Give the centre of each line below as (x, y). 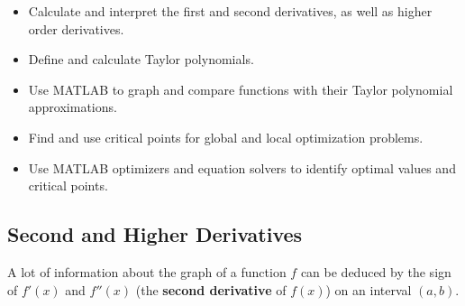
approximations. (73, 107)
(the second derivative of (211, 289)
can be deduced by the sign (376, 271)
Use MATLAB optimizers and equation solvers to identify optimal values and (242, 167)
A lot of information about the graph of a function (147, 271)
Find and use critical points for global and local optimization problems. (226, 137)
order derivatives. (76, 28)
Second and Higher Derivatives (155, 234)
